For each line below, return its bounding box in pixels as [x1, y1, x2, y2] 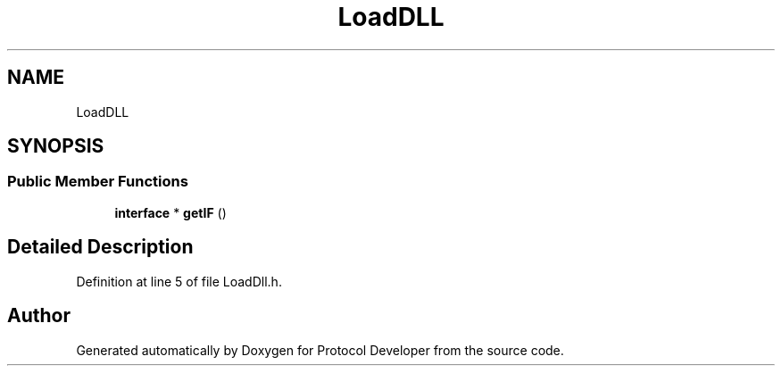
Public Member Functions [7, 172, 188, 191]
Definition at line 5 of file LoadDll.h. [76, 273, 282, 289]
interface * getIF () [114, 204, 227, 220]
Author [7, 304, 71, 327]
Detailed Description [7, 236, 194, 259]
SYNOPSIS [7, 135, 104, 158]
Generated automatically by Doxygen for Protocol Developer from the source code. [76, 342, 564, 358]
